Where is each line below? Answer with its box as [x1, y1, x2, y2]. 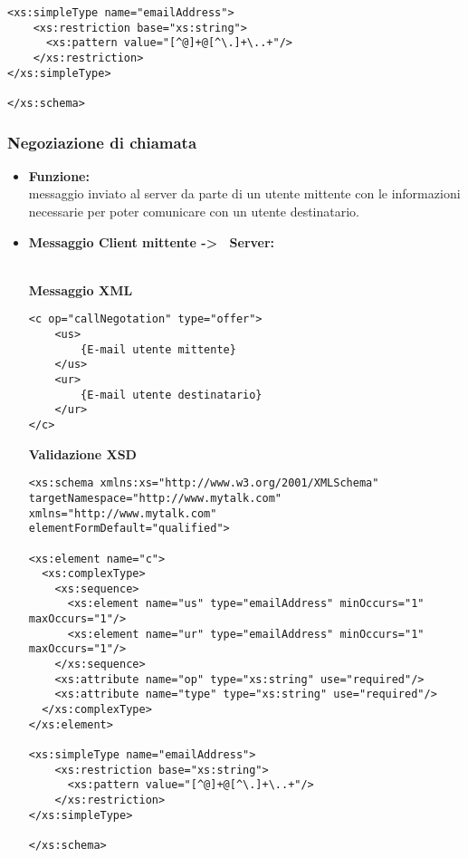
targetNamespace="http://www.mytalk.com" [28, 491, 282, 505]
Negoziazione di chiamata [7, 130, 197, 153]
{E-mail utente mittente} [81, 342, 236, 356]
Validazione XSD [28, 444, 137, 463]
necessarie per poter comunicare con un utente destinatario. [28, 202, 359, 220]
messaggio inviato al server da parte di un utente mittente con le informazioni [28, 184, 461, 203]
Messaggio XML [28, 280, 133, 299]
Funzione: [28, 166, 90, 185]
